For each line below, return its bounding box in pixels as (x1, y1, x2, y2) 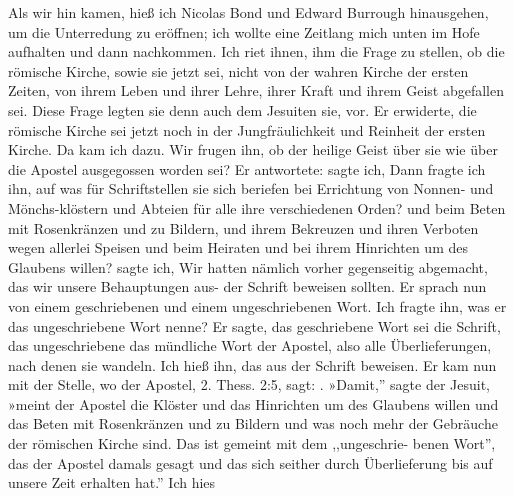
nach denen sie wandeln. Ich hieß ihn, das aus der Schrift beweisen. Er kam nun (8, 354, 497, 375)
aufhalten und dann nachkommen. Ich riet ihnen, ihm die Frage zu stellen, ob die (8, 41, 505, 62)
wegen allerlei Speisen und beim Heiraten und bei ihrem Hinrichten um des (8, 237, 468, 258)
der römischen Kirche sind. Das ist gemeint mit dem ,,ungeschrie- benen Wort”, (8, 433, 496, 454)
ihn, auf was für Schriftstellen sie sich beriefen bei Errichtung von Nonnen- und (8, 178, 494, 199)
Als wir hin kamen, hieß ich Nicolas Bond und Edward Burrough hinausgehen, (8, 2, 489, 22)
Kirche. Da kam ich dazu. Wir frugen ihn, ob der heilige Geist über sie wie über (8, 139, 498, 160)
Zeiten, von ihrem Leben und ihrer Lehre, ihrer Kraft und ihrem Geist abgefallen (8, 80, 504, 101)
